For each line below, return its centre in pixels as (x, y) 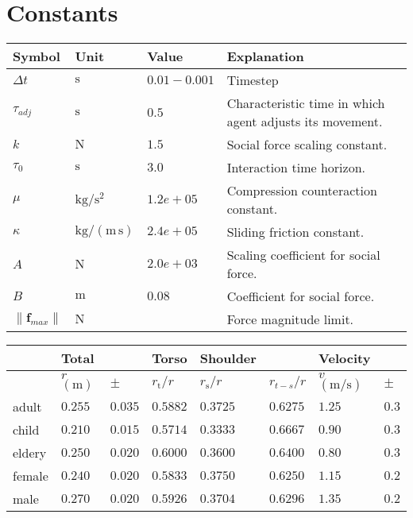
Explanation (265, 56)
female (31, 476)
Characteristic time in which (306, 103)
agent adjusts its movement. (305, 122)
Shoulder (228, 358)
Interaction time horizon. (296, 168)
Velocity (345, 358)
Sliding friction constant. (295, 232)
